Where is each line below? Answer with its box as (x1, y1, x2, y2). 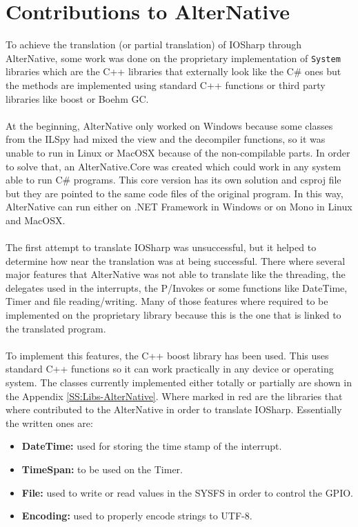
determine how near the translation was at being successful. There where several (6, 253, 346, 268)
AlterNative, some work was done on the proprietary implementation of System (6, 50, 341, 65)
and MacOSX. (6, 212, 66, 227)
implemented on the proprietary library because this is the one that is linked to (6, 308, 341, 322)
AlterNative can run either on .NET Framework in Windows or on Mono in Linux (6, 199, 352, 214)
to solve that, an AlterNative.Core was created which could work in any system (6, 159, 341, 173)
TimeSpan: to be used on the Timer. (21, 462, 183, 476)
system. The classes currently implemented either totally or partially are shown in (6, 375, 352, 390)
